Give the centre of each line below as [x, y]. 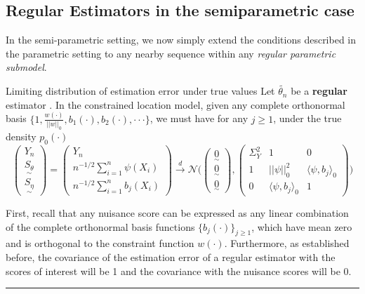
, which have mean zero [302, 226]
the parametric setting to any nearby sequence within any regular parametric [171, 53]
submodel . [26, 67]
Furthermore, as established [290, 243]
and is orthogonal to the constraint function [100, 243]
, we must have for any [199, 118]
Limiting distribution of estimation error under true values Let [140, 91]
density [21, 136]
